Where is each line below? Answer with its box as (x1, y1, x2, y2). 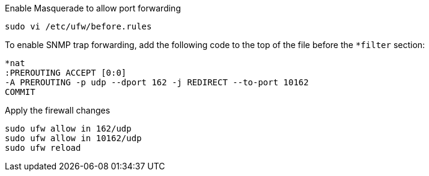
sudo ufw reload (5, 143, 81, 153)
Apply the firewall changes (5, 105, 111, 115)
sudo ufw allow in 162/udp (5, 124, 132, 133)
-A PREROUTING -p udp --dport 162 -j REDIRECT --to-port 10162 (5, 77, 309, 87)
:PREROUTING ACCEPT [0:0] (5, 68, 127, 77)
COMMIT (5, 87, 35, 97)
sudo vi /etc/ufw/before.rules (5, 22, 152, 31)
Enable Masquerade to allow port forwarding (5, 3, 181, 13)
